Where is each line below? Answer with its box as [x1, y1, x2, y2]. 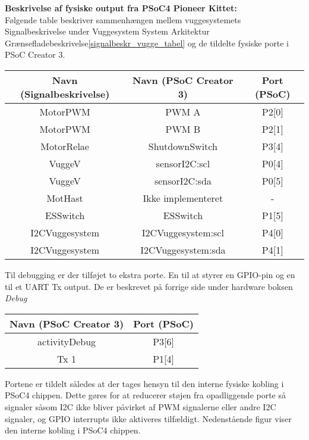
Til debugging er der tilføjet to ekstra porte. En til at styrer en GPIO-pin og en [5, 268, 295, 280]
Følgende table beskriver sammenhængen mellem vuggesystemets [5, 13, 241, 26]
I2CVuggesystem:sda [140, 242, 226, 257]
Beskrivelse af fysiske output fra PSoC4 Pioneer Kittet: [5, 2, 237, 14]
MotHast [46, 191, 83, 205]
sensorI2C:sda [154, 173, 212, 188]
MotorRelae [40, 139, 89, 153]
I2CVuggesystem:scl [141, 225, 224, 239]
